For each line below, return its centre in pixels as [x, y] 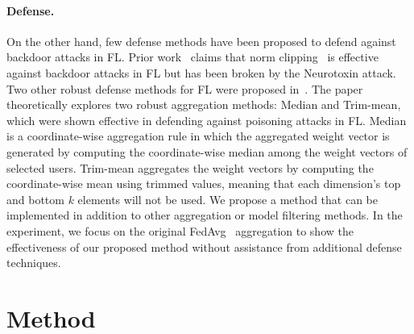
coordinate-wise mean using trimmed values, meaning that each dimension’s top [204, 184]
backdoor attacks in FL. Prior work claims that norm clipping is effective [193, 57]
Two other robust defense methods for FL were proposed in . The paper [185, 88]
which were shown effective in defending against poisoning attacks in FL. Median [207, 120]
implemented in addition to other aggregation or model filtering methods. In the [205, 215]
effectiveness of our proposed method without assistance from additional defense [204, 246]
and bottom [35, 199]
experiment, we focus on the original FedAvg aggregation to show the [180, 230]
